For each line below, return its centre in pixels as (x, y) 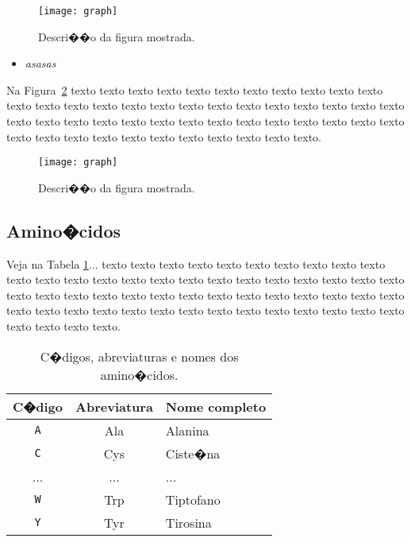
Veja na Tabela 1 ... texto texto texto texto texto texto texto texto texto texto (196, 263)
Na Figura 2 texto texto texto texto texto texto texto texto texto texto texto (195, 89)
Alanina (187, 430)
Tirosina (188, 522)
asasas (40, 63)
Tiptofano (193, 499)
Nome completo (216, 406)
